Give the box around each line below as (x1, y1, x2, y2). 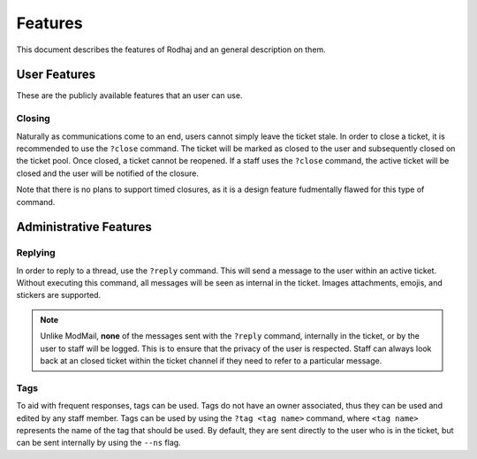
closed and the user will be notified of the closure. (16, 168, 199, 179)
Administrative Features (16, 219, 152, 234)
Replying (16, 247, 57, 259)
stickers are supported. (16, 290, 102, 301)
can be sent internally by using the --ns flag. (16, 438, 181, 448)
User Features (16, 67, 96, 82)
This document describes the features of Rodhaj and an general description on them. (16, 44, 326, 55)
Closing (16, 112, 50, 125)
